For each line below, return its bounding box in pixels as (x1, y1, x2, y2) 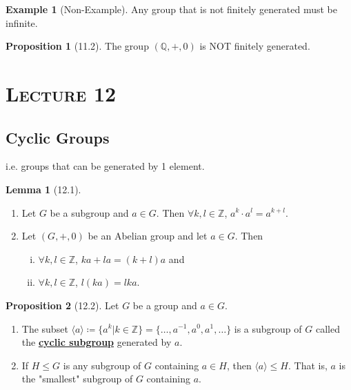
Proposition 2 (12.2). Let (6, 298, 119, 312)
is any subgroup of (63, 358, 141, 372)
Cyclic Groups (6, 126, 110, 148)
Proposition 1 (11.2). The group (6, 39, 149, 53)
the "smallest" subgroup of (21, 371, 133, 386)
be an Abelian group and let (88, 228, 208, 243)
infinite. (6, 15, 38, 30)
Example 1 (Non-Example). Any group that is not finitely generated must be (6, 2, 337, 16)
